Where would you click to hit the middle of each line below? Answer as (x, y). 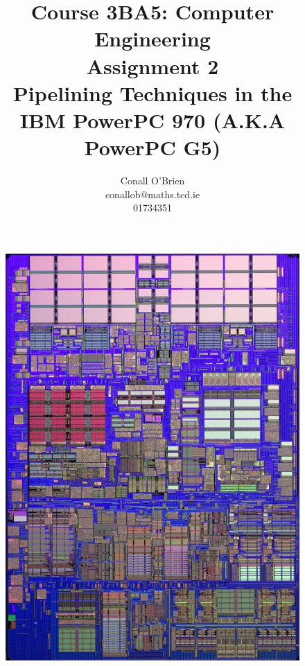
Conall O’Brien (152, 181)
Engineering (152, 38)
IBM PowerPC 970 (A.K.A (152, 120)
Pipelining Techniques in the (152, 93)
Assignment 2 (152, 65)
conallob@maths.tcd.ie (152, 194)
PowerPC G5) (152, 147)
